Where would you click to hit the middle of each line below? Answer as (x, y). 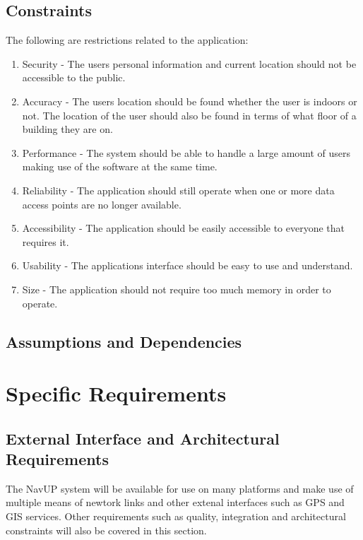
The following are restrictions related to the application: (127, 40)
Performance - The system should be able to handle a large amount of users (186, 152)
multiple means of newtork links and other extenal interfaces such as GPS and (175, 502)
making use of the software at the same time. (120, 166)
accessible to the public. (74, 77)
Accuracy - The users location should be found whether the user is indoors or (190, 101)
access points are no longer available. (102, 204)
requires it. (46, 241)
